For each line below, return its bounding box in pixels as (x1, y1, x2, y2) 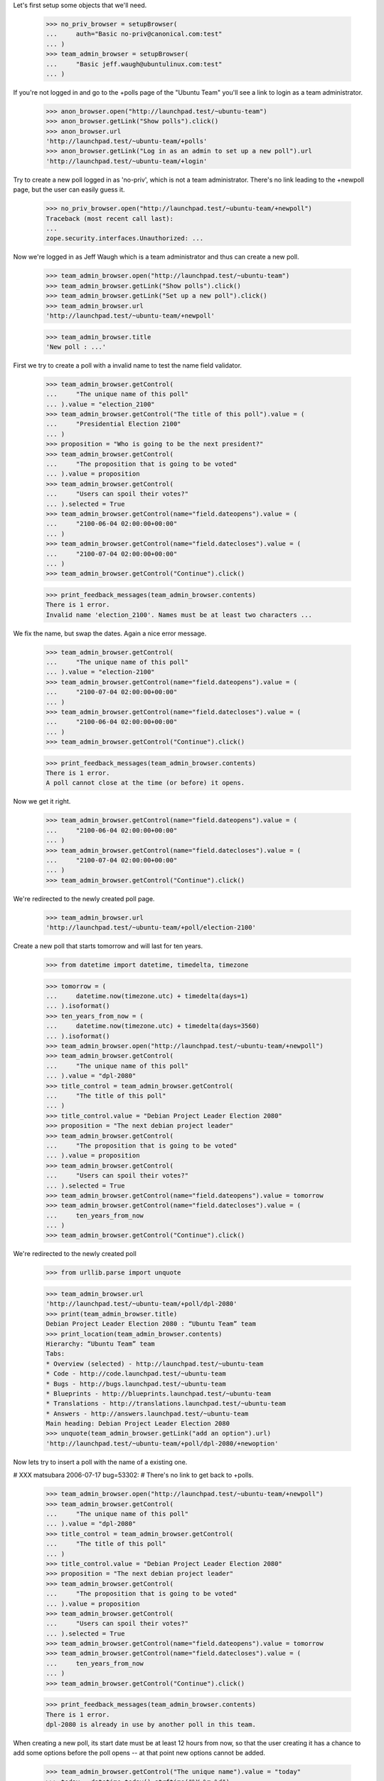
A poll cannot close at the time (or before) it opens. (46, 779, 245, 787)
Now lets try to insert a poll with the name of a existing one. (13, 1458, 188, 1466)
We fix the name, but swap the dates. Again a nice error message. (13, 629, 207, 638)
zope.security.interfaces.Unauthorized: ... (46, 234, 204, 242)
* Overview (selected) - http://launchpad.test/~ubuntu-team (46, 1359, 264, 1368)
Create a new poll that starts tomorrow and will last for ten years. (13, 942, 203, 950)
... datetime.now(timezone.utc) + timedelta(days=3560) (46, 1022, 260, 1030)
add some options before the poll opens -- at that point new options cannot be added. (13, 1749, 266, 1757)
